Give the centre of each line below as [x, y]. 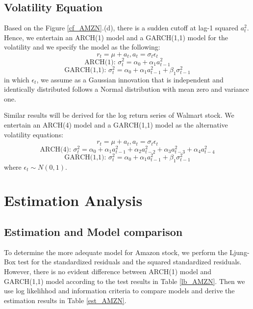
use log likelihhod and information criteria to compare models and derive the [119, 291]
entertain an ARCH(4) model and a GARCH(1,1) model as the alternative [116, 124]
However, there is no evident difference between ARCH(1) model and [108, 271]
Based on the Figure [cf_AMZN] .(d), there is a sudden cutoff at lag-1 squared [121, 28]
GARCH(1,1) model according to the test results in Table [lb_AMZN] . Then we [125, 281]
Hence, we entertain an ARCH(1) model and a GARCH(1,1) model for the [116, 37]
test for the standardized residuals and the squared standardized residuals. [130, 262]
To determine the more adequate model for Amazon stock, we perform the [116, 252]
